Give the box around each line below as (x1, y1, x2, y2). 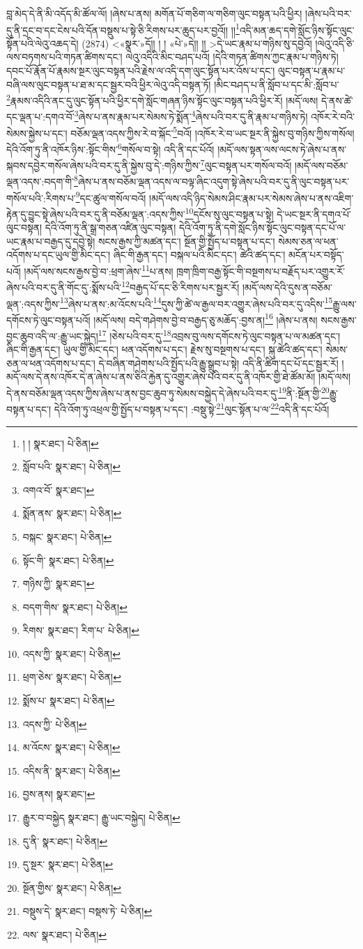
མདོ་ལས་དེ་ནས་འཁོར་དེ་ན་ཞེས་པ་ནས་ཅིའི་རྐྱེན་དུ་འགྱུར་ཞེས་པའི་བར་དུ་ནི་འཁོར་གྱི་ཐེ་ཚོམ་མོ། (6, 369, 316, 384)
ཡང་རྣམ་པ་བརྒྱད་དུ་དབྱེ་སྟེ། (6, 233, 95, 248)
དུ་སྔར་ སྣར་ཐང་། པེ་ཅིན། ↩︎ (22, 857, 114, 872)
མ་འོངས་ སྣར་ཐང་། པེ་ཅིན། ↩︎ (22, 740, 121, 755)
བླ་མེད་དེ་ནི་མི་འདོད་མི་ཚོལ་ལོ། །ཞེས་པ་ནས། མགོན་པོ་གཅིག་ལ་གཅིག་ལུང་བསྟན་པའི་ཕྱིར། (6, 6, 302, 20)
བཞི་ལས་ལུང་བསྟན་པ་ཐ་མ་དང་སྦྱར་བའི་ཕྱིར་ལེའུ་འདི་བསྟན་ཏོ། (6, 77, 211, 91)
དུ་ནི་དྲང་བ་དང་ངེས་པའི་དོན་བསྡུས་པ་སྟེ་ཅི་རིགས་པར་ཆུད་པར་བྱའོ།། (6, 22, 229, 37)
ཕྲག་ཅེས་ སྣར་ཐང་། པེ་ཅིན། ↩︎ (22, 670, 121, 684)
